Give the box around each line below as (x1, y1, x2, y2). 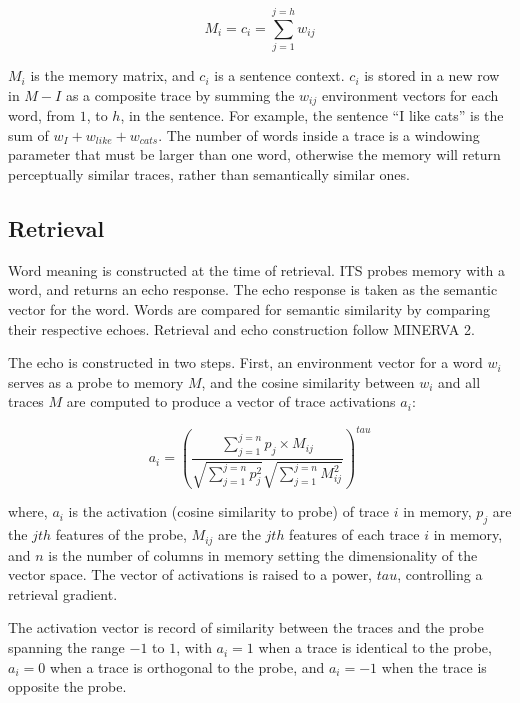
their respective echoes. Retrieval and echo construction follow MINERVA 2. (8, 318, 475, 339)
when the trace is (381, 656, 487, 677)
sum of (8, 124, 49, 145)
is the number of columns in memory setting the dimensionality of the (48, 544, 478, 565)
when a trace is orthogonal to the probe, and (49, 656, 325, 677)
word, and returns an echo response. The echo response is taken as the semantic (8, 279, 498, 300)
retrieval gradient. (8, 583, 118, 604)
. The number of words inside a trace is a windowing (158, 124, 480, 145)
